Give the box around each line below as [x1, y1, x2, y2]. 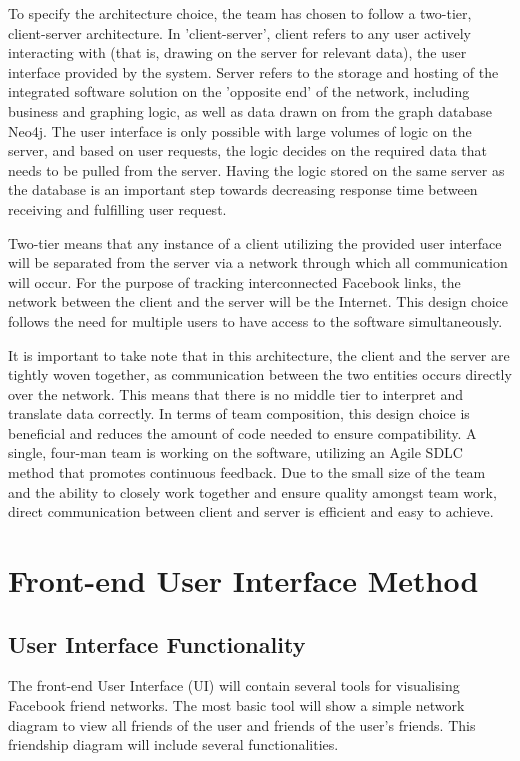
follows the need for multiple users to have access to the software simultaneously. [8, 310, 503, 331]
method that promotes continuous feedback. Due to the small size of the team [8, 462, 486, 483]
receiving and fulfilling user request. [8, 198, 227, 219]
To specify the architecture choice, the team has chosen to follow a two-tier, [8, 3, 472, 23]
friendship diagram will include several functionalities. [8, 734, 339, 755]
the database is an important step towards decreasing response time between [8, 179, 478, 200]
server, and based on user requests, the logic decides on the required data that [8, 140, 488, 161]
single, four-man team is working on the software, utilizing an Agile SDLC [8, 442, 463, 463]
